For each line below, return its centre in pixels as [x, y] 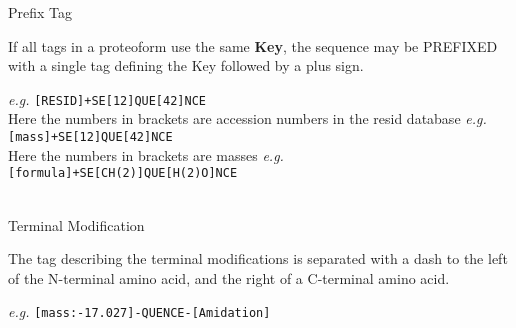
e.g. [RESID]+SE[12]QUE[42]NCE [107, 98]
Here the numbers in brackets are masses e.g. [146, 154]
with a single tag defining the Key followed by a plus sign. [186, 65]
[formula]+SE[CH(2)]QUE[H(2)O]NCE [123, 173]
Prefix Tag [40, 12]
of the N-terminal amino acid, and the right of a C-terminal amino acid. [229, 277]
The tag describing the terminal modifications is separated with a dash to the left [258, 258]
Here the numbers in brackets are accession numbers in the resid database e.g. [247, 118]
